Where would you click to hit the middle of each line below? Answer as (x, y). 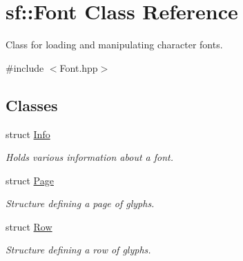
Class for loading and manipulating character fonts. (114, 45)
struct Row (29, 226)
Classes (32, 105)
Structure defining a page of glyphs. (80, 203)
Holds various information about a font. (89, 157)
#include (25, 67)
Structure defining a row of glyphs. (78, 250)
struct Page (30, 180)
